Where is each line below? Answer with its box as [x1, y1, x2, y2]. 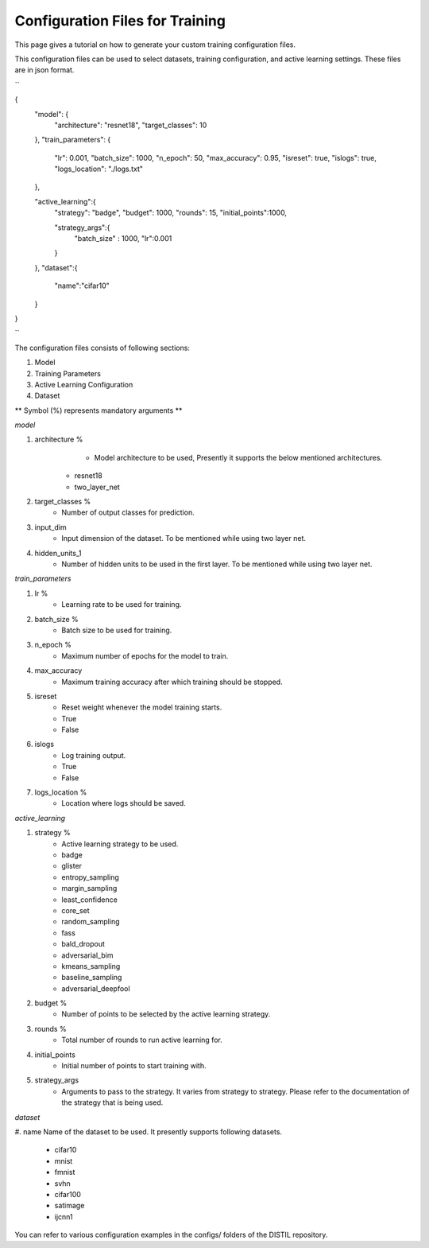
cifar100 [54, 1189, 81, 1199]
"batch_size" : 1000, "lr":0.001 [74, 234, 172, 243]
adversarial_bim [61, 951, 114, 960]
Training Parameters [34, 368, 101, 378]
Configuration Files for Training [14, 12, 226, 29]
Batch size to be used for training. [61, 625, 172, 635]
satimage [54, 1201, 85, 1211]
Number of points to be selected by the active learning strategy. [61, 1009, 271, 1019]
